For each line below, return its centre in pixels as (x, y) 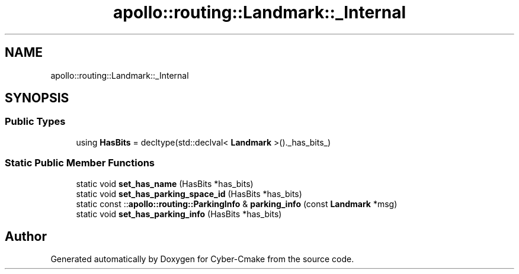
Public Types (35, 122)
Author (26, 236)
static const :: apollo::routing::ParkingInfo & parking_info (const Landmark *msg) (237, 204)
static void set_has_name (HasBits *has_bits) (165, 183)
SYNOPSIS (37, 98)
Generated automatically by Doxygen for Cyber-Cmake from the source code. (202, 259)
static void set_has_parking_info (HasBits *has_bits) (179, 214)
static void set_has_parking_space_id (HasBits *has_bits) (189, 194)
